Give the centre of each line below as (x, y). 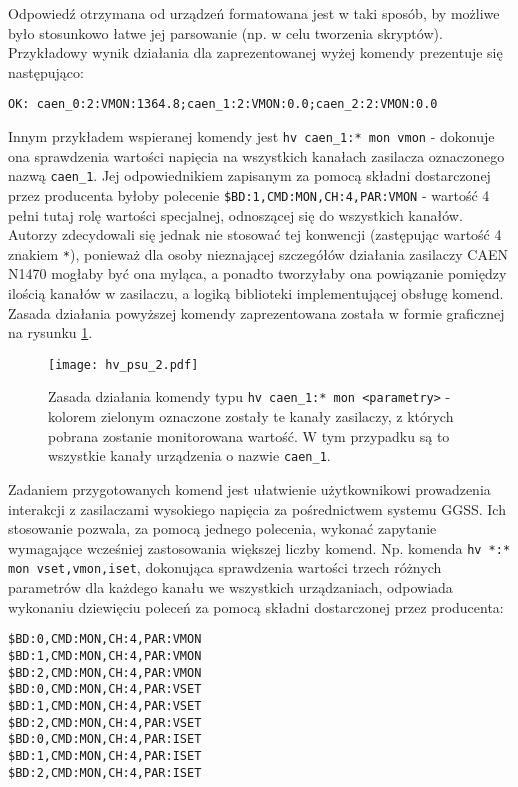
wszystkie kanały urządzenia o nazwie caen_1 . (189, 455)
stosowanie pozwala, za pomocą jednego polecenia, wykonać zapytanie (222, 528)
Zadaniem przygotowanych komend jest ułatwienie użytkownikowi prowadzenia (249, 488)
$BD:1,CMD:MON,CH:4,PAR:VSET (105, 705)
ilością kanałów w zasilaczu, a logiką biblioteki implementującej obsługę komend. (256, 293)
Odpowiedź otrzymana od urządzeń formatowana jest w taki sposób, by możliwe (254, 13)
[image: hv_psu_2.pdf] (123, 364)
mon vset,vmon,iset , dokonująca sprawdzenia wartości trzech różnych (225, 567)
